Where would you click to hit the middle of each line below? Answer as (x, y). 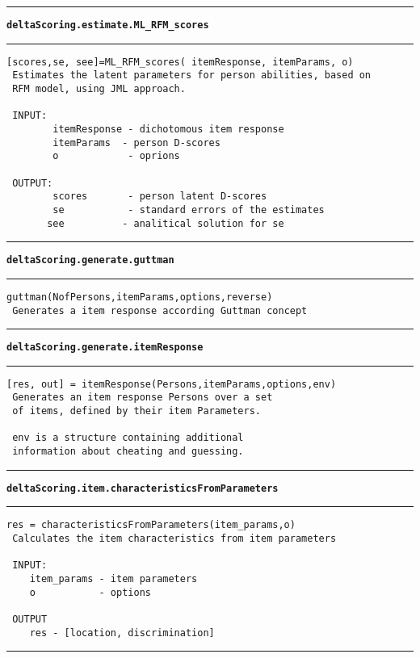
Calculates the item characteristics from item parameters (174, 539)
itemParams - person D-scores (136, 142)
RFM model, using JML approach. (99, 88)
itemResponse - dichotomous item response (168, 129)
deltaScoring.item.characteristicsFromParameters (143, 488)
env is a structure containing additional (128, 438)
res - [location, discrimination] (122, 633)
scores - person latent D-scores (160, 197)
